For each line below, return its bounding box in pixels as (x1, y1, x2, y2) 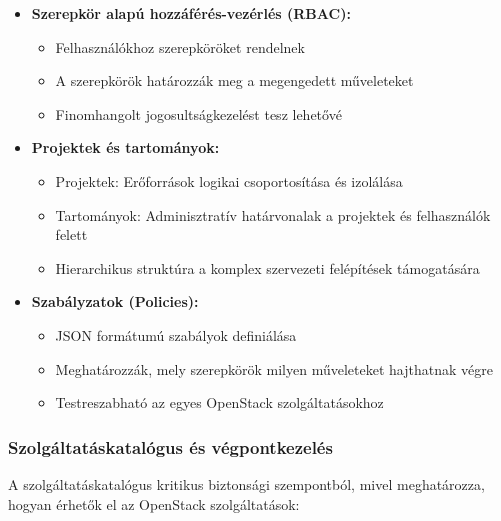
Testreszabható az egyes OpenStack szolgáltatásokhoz (55, 392, 384, 413)
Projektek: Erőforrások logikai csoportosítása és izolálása (55, 170, 403, 191)
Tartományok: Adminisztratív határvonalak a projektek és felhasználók (55, 204, 491, 225)
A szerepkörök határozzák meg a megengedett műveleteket (55, 70, 414, 91)
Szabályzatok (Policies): (31, 291, 199, 312)
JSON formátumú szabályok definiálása (55, 324, 297, 345)
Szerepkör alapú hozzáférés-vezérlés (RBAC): (31, 3, 351, 23)
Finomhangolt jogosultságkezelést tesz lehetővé (55, 103, 342, 124)
